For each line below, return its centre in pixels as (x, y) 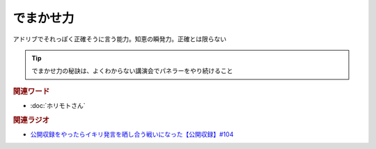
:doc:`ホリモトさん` (58, 105)
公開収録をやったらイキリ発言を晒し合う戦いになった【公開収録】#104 (132, 134)
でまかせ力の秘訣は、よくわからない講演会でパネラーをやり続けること (132, 71)
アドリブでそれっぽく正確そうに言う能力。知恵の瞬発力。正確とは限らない (119, 39)
